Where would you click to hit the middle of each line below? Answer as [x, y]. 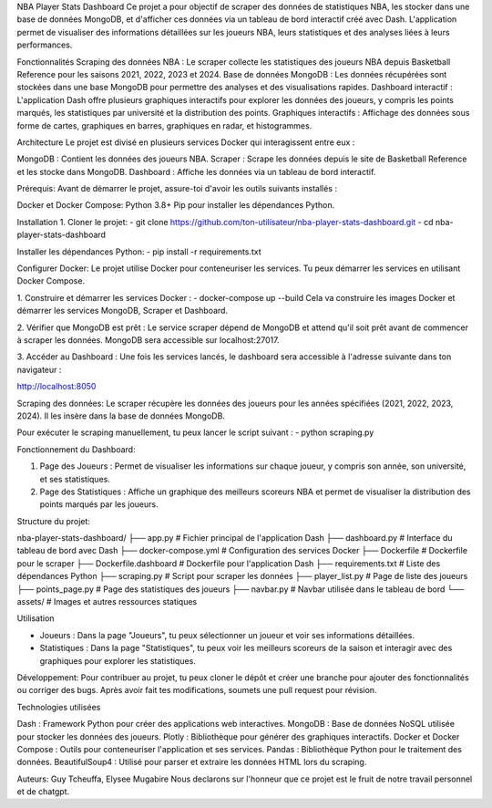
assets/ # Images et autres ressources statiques [107, 602]
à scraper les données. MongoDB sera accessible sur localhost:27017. [148, 340]
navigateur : [39, 369]
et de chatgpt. [43, 792]
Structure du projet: [54, 521]
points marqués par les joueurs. [99, 504]
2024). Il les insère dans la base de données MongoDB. [121, 416]
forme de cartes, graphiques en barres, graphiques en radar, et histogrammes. [164, 125]
